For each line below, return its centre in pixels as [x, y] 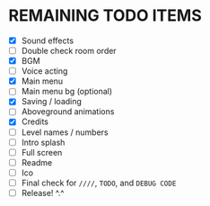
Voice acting [44, 71]
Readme [37, 162]
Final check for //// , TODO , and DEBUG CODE [99, 183]
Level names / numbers [65, 132]
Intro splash [43, 142]
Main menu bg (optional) [67, 92]
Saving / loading [52, 102]
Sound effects [47, 40]
